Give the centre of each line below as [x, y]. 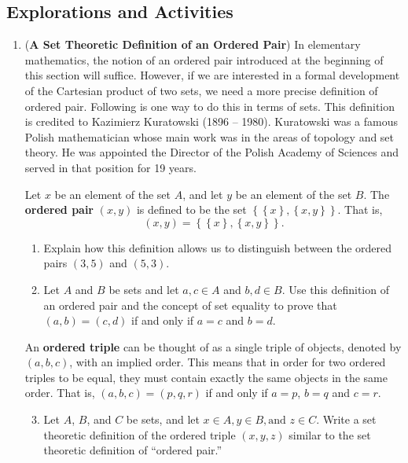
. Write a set [346, 419]
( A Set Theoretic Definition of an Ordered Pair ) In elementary [193, 44]
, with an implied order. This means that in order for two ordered [228, 362]
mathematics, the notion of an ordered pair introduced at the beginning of [204, 59]
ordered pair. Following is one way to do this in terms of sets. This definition [210, 106]
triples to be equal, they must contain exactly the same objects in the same [206, 377]
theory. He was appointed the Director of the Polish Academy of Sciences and [211, 152]
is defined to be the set [191, 209]
